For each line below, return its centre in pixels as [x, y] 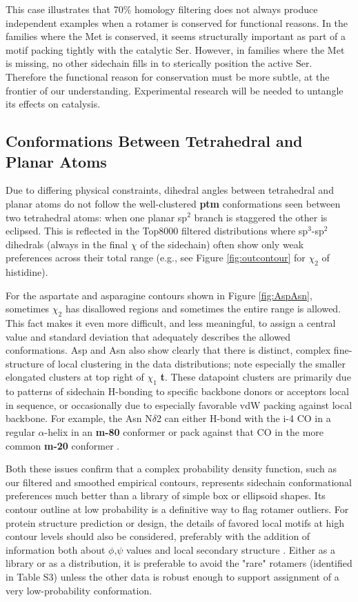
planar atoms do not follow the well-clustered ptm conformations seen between [173, 203]
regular [20, 432]
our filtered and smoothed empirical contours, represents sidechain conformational [179, 482]
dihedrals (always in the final [67, 244]
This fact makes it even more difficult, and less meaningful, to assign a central [171, 323]
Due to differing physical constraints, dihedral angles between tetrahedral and [170, 190]
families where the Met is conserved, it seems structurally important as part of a [176, 36]
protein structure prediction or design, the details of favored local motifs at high [175, 522]
